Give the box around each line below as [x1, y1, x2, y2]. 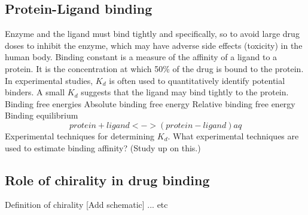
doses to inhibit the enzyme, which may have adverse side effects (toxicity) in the [5, 39, 303, 51]
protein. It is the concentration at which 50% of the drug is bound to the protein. [5, 62, 304, 74]
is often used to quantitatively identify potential [109, 74, 285, 86]
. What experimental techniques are [167, 129, 299, 142]
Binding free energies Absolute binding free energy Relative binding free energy [5, 97, 295, 110]
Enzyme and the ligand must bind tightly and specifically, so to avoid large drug [5, 27, 300, 40]
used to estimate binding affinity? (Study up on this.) [5, 141, 201, 154]
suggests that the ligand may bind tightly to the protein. [81, 86, 289, 98]
